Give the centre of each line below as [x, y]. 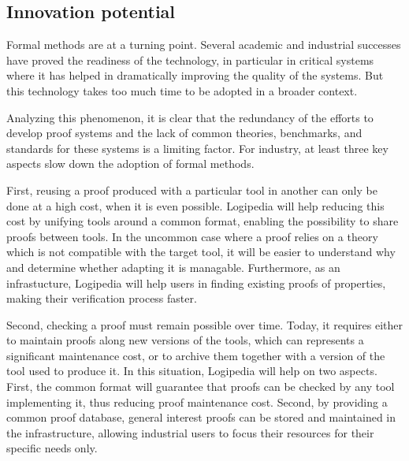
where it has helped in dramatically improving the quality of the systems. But [195, 75]
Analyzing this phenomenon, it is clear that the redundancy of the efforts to [190, 117]
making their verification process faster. [102, 298]
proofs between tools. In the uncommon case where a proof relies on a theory [192, 236]
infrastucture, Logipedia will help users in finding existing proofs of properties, [196, 283]
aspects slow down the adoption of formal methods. [130, 164]
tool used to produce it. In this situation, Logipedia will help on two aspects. [192, 371]
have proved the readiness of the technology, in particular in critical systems [190, 59]
